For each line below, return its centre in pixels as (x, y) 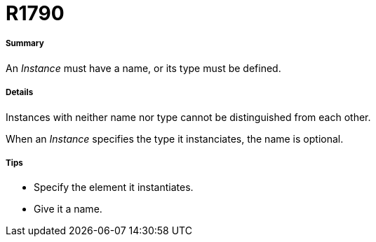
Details (20, 93)
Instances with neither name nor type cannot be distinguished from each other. (188, 117)
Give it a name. (68, 209)
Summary (25, 44)
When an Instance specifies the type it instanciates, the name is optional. (175, 138)
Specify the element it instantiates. (114, 187)
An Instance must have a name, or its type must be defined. (143, 68)
